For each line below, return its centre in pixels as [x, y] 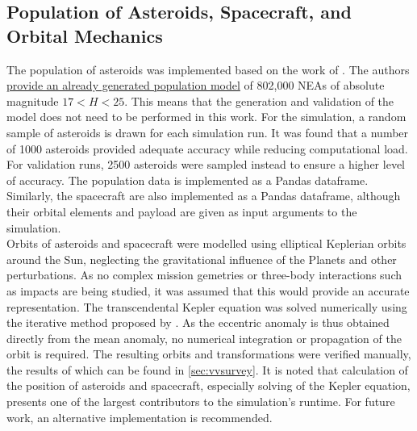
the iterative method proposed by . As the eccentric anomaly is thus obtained [198, 322]
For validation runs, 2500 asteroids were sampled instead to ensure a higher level [206, 164]
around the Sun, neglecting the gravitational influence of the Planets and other [202, 259]
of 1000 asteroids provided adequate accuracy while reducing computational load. [207, 148]
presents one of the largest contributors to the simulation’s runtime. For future [201, 402]
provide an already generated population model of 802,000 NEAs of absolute [196, 85]
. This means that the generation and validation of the [259, 100]
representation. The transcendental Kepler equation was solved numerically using [207, 306]
